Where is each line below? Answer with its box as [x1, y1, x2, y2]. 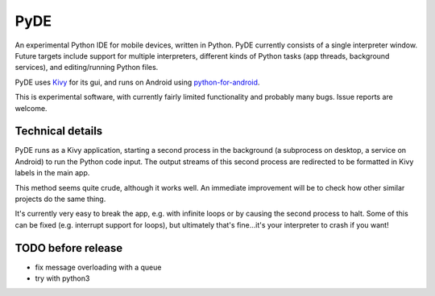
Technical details [14, 125, 103, 138]
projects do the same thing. [14, 194, 106, 203]
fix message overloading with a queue [35, 262, 162, 272]
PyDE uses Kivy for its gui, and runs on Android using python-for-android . [14, 77, 260, 87]
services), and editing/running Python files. [14, 63, 159, 72]
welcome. [14, 103, 48, 113]
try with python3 [35, 273, 90, 283]
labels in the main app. [14, 168, 90, 178]
